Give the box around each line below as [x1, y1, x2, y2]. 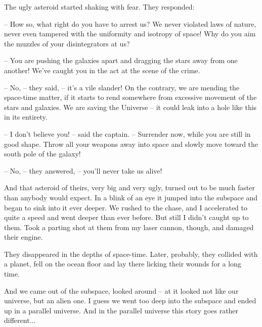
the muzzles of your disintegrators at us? [4, 38, 130, 48]
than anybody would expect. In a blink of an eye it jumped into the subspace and [4, 192, 258, 202]
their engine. [4, 232, 43, 242]
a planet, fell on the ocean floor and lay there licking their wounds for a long [4, 258, 241, 269]
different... [4, 315, 36, 325]
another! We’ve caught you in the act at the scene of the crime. [4, 65, 200, 75]
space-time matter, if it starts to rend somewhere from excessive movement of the [4, 92, 257, 102]
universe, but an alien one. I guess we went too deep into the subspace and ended [4, 295, 256, 306]
